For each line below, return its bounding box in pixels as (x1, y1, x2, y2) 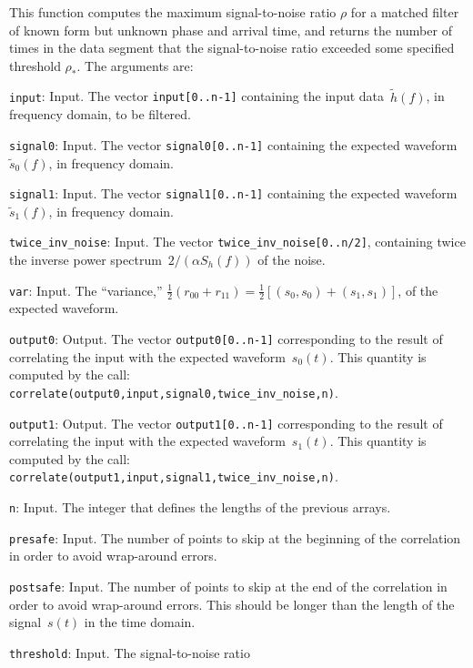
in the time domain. (84, 612, 196, 632)
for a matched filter (350, 3, 459, 21)
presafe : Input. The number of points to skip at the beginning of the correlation (9, 528, 461, 547)
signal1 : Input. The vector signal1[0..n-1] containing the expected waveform (9, 184, 458, 203)
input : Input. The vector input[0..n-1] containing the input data (9, 86, 385, 106)
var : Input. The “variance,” (9, 280, 163, 299)
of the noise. (257, 250, 326, 268)
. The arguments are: (76, 56, 194, 75)
